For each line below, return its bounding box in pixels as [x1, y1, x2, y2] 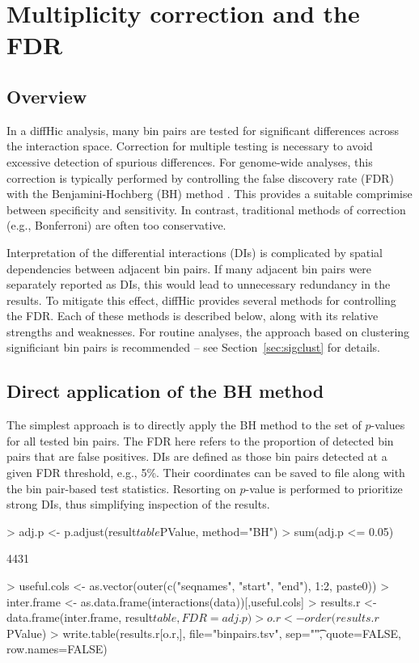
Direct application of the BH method [6, 378, 324, 403]
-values [370, 416, 405, 433]
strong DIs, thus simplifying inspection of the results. [6, 496, 270, 513]
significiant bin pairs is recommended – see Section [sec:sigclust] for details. [6, 339, 380, 356]
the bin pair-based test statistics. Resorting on [6, 479, 236, 496]
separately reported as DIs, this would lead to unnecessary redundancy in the [6, 276, 391, 293]
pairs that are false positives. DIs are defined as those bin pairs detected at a [6, 448, 387, 465]
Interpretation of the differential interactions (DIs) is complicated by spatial [6, 243, 383, 260]
